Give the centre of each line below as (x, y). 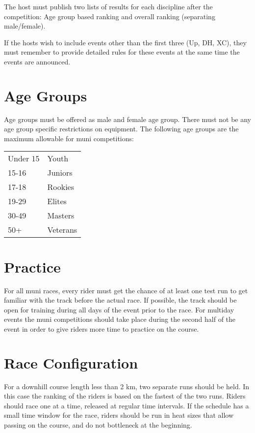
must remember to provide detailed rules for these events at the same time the (122, 52)
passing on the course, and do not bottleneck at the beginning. (98, 425)
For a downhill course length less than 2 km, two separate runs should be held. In (127, 386)
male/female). (25, 26)
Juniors (60, 173)
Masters (61, 216)
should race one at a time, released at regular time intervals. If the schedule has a (127, 405)
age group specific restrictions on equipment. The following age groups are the (121, 129)
